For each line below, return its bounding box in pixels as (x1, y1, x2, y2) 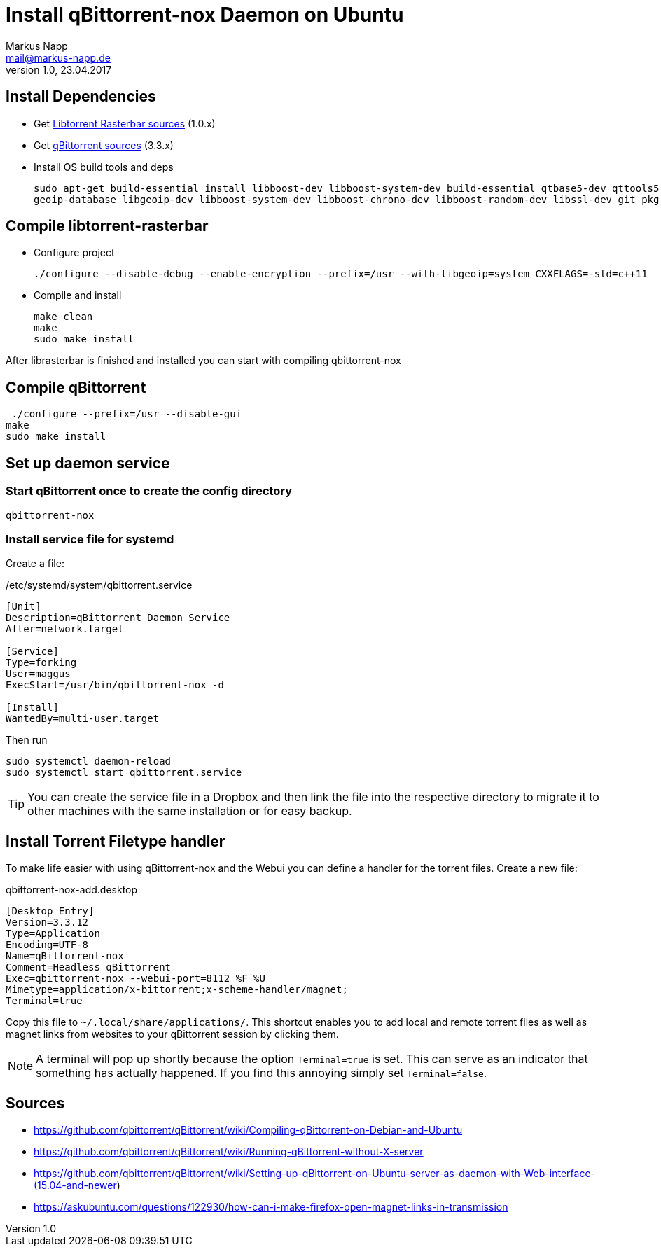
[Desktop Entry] (6, 905, 95, 917)
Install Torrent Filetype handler (6, 832, 225, 850)
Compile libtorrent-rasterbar (6, 217, 209, 235)
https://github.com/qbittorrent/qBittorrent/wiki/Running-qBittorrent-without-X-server (34, 1145, 424, 1157)
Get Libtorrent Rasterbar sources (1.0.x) (34, 117, 216, 130)
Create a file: (6, 557, 64, 570)
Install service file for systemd (6, 531, 174, 546)
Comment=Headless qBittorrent (6, 961, 172, 973)
